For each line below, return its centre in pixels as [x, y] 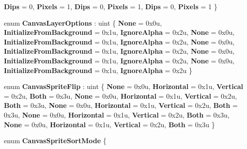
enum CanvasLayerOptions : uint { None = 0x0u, [83, 22]
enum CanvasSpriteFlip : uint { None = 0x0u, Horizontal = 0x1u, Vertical [124, 86]
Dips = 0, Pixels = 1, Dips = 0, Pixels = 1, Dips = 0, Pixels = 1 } [111, 6]
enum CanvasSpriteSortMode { [55, 141]
